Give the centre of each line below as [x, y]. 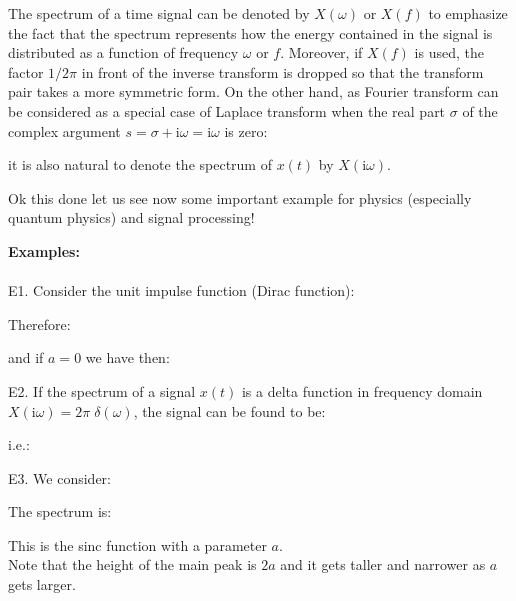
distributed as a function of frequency [123, 52]
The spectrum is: [60, 511]
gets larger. [42, 584]
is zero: [246, 130]
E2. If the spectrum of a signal [102, 390]
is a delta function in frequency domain [362, 390]
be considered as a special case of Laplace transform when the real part [227, 110]
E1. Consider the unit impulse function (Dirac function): [181, 290]
